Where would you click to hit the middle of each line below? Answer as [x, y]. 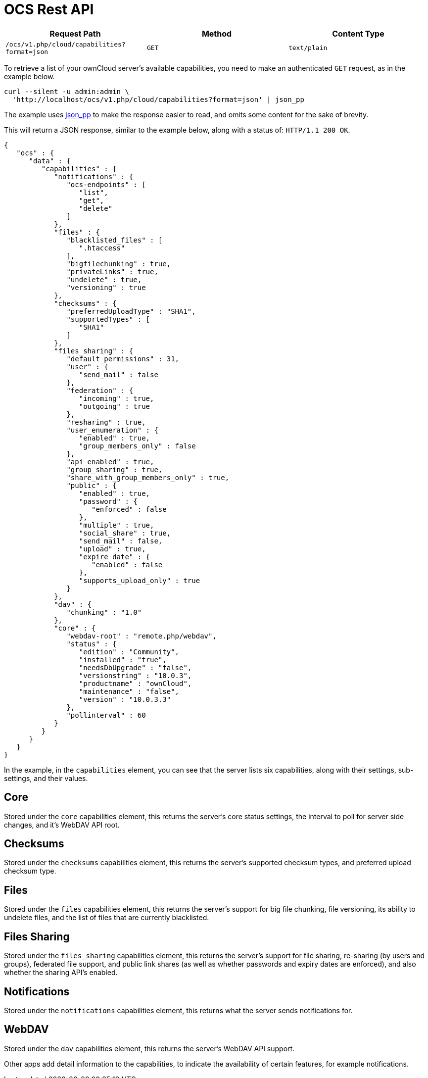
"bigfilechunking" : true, [119, 264]
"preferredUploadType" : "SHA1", [131, 311]
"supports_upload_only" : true [140, 580]
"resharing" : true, [106, 422]
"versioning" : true [106, 287]
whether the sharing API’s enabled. [61, 973]
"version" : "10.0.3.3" [125, 699]
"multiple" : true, [117, 525]
